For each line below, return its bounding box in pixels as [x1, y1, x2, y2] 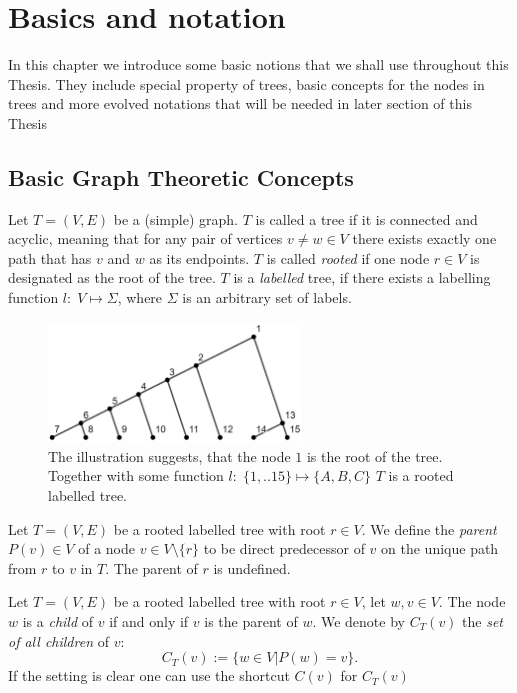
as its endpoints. [149, 247, 250, 268]
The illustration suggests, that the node [48, 445, 291, 466]
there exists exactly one [352, 228, 497, 249]
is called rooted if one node [266, 247, 430, 268]
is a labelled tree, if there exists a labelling [233, 267, 491, 288]
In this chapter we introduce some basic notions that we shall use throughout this [8, 54, 509, 75]
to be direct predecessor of [203, 538, 365, 559]
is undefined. [213, 557, 291, 578]
